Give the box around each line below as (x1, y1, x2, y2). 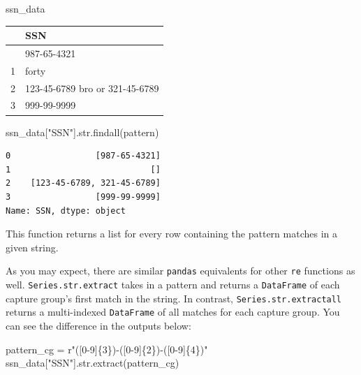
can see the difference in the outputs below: (6, 318, 191, 332)
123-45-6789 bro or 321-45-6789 (25, 80, 159, 95)
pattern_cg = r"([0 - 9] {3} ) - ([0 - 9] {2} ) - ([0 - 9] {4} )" (6, 341, 208, 356)
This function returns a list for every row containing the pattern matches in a (6, 226, 337, 241)
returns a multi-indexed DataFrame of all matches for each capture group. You (6, 304, 340, 319)
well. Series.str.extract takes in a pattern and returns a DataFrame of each (6, 277, 340, 291)
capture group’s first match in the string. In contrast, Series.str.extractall (6, 291, 342, 305)
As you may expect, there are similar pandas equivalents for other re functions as (6, 263, 355, 278)
